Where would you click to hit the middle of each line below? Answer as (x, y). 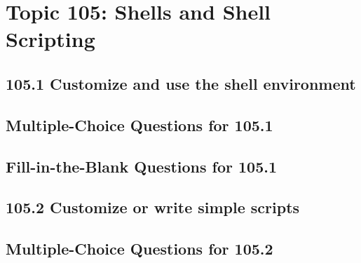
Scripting (50, 39)
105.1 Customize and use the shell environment (181, 83)
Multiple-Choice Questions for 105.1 (139, 124)
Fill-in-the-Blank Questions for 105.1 (142, 166)
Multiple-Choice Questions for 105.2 (139, 249)
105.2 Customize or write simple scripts (153, 207)
